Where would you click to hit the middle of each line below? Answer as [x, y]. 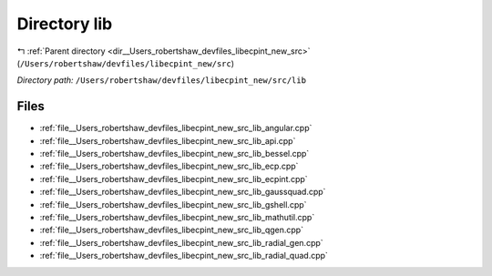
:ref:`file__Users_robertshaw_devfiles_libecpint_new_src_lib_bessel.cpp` [174, 154]
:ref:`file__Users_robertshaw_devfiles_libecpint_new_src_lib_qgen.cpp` [172, 230]
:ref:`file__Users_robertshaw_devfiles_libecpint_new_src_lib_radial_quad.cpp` [184, 256]
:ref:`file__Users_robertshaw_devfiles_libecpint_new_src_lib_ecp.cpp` [169, 166]
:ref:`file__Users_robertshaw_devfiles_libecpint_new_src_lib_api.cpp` [168, 140]
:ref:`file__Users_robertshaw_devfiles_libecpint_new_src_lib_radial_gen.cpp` [181, 242]
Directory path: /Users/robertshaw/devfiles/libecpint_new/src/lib [162, 80]
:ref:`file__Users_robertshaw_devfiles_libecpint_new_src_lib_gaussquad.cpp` [183, 192]
